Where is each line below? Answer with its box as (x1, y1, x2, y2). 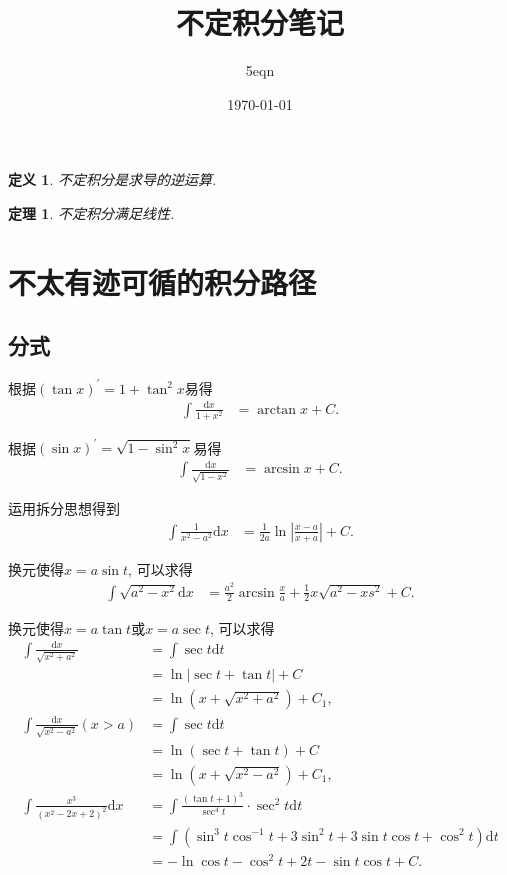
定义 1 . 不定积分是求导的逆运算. (8, 169, 217, 190)
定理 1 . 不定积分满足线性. (8, 202, 175, 223)
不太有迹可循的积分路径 (8, 261, 317, 302)
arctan (257, 402, 297, 417)
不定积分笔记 (175, 2, 344, 43)
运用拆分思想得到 (8, 498, 120, 519)
